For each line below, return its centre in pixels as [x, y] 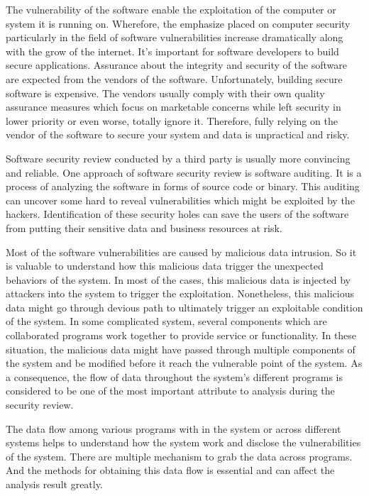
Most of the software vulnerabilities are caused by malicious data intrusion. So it [181, 252]
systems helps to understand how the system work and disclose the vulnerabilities [183, 442]
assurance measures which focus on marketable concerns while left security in [174, 107]
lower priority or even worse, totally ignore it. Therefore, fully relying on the [172, 120]
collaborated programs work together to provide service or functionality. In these [181, 335]
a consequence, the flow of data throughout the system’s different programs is [175, 376]
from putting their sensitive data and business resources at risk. [144, 227]
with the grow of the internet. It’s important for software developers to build [172, 51]
